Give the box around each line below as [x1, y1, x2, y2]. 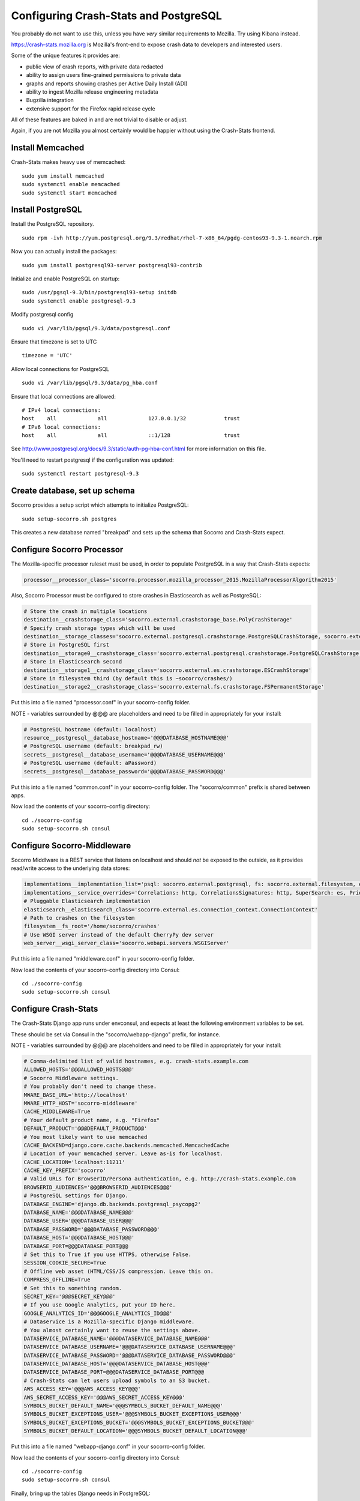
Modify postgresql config [11, 311, 74, 318]
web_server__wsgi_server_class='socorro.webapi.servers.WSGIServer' [23, 940, 230, 947]
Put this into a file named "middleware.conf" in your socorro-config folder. [11, 955, 195, 962]
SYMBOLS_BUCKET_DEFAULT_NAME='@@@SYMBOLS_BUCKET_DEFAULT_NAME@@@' [23, 1403, 223, 1409]
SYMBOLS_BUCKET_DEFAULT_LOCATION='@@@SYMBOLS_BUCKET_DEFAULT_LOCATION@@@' [23, 1428, 249, 1434]
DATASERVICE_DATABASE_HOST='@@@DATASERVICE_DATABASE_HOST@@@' [23, 1361, 211, 1367]
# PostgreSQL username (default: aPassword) [23, 760, 157, 767]
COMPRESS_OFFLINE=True [23, 1276, 91, 1283]
